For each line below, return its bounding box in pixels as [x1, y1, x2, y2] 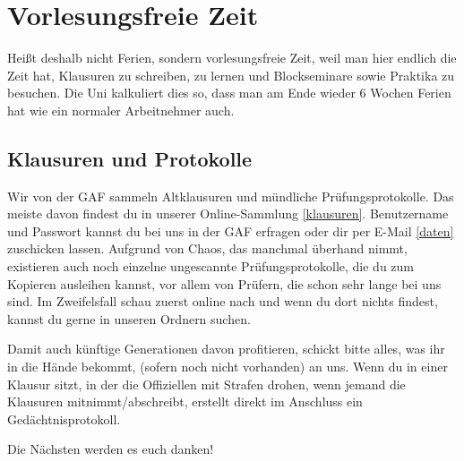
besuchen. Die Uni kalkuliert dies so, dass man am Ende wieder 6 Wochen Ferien [7, 83, 451, 102]
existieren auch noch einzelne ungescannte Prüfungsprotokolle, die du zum [7, 257, 415, 276]
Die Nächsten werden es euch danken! [7, 440, 214, 458]
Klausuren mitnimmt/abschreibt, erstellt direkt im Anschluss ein [7, 392, 363, 411]
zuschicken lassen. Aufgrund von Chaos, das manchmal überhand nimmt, [7, 239, 408, 258]
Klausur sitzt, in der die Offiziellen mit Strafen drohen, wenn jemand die [7, 374, 406, 393]
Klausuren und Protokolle [7, 144, 253, 172]
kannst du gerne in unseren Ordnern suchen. [7, 309, 251, 328]
